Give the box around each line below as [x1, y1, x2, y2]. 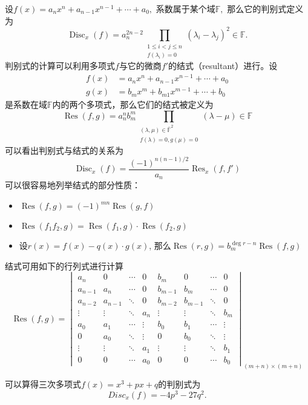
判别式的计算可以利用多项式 [5, 59, 115, 72]
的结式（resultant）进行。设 [168, 59, 278, 72]
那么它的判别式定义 [227, 2, 304, 15]
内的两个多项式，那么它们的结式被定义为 [52, 98, 214, 111]
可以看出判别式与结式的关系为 [5, 143, 123, 156]
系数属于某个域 [156, 2, 215, 15]
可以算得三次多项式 [5, 378, 81, 390]
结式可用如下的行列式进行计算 [5, 259, 123, 272]
